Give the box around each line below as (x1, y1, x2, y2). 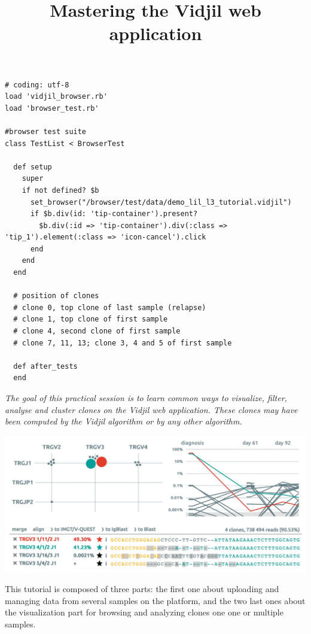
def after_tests (13, 362, 78, 371)
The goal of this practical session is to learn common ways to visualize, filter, (5, 392, 287, 404)
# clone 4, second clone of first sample (13, 327, 181, 336)
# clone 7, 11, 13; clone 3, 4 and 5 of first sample (13, 338, 232, 347)
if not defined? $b (22, 186, 99, 195)
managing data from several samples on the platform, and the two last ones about (5, 594, 306, 606)
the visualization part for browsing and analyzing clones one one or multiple (5, 606, 283, 618)
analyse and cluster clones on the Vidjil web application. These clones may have (5, 403, 298, 415)
